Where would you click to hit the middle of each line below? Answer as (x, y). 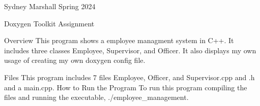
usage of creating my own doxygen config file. (75, 60)
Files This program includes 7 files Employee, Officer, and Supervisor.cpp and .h (129, 77)
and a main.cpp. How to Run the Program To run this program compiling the (126, 87)
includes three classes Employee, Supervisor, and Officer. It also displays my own (130, 50)
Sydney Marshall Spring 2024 (50, 6)
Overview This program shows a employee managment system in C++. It (119, 40)
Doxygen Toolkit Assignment (49, 23)
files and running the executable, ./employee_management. (96, 97)
